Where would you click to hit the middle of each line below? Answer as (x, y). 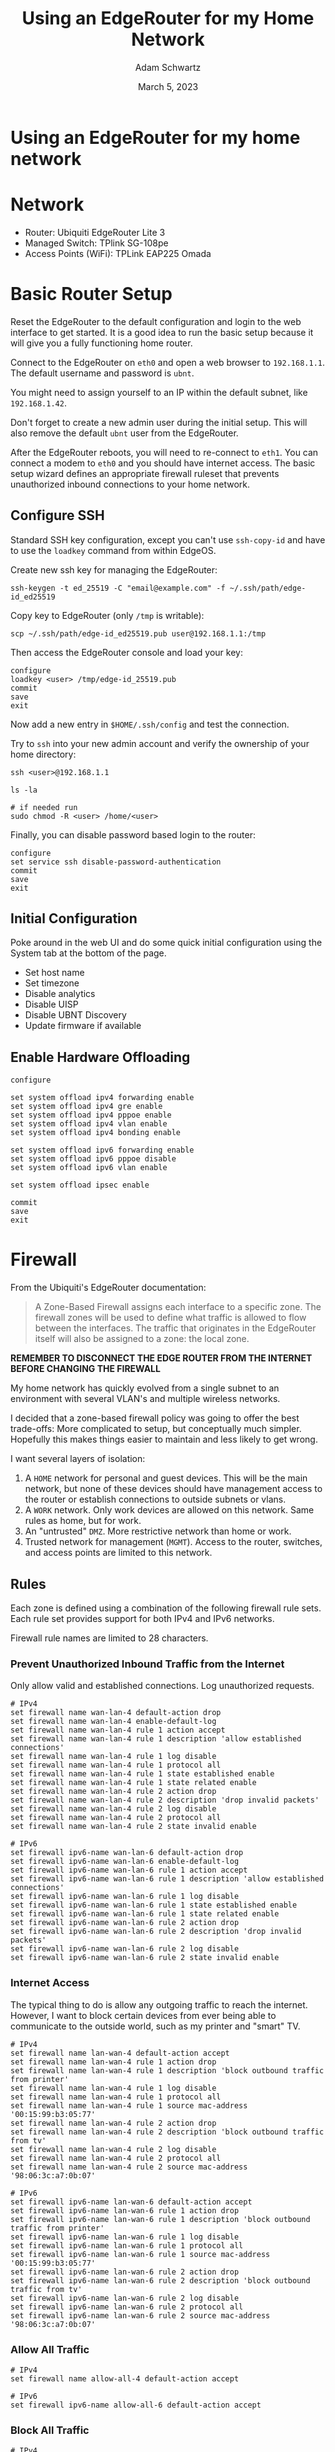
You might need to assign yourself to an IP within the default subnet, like (159, 392)
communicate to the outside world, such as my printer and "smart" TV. (155, 2026)
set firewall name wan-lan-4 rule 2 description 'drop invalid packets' (165, 1800)
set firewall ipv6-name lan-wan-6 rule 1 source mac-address (140, 2254)
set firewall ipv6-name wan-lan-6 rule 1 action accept (129, 1870)
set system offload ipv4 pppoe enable (91, 1115)
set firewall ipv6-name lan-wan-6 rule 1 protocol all (127, 2245)
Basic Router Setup (91, 294)
